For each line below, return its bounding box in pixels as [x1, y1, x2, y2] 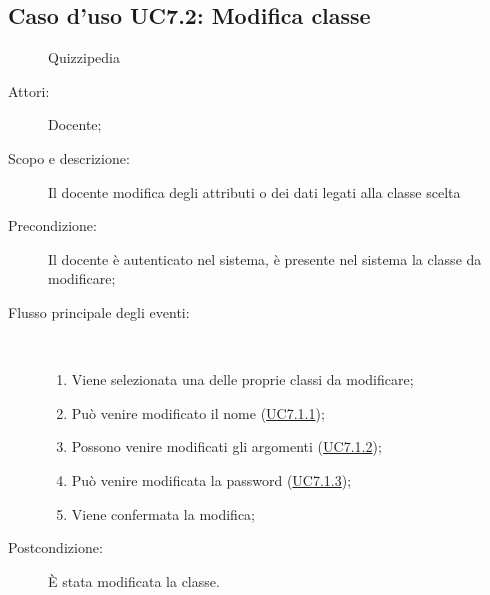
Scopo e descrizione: [8, 147, 130, 168]
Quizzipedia [48, 47, 120, 68]
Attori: [8, 80, 50, 101]
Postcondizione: [8, 537, 103, 558]
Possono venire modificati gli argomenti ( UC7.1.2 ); [71, 436, 382, 457]
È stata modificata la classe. [48, 570, 220, 591]
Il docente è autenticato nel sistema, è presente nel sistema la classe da [48, 248, 482, 269]
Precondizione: [8, 215, 97, 236]
